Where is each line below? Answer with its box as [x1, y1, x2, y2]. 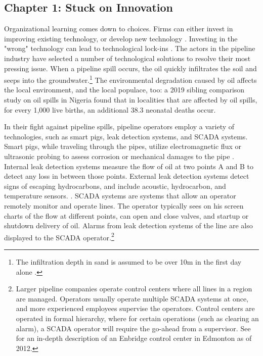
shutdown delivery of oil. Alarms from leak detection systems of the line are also [4, 220, 253, 231]
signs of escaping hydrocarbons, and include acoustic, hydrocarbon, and [4, 180, 226, 191]
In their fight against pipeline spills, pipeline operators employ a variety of [4, 121, 235, 132]
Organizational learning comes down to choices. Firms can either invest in [4, 23, 233, 34]
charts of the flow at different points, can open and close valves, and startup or [4, 210, 249, 221]
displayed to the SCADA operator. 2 [4, 230, 114, 242]
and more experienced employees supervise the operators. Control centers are [16, 303, 255, 314]
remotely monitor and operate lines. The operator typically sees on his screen [4, 200, 244, 211]
